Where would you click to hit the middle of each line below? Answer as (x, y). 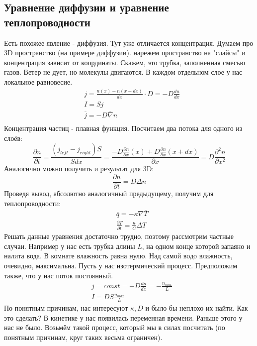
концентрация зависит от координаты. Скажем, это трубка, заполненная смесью (125, 62)
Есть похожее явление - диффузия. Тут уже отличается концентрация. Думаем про (129, 43)
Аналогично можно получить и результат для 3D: (79, 169)
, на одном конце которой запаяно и (196, 246)
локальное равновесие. (38, 81)
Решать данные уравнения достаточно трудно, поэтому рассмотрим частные (119, 236)
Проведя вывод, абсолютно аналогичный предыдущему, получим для (109, 193)
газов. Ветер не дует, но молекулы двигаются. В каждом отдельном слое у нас (123, 72)
